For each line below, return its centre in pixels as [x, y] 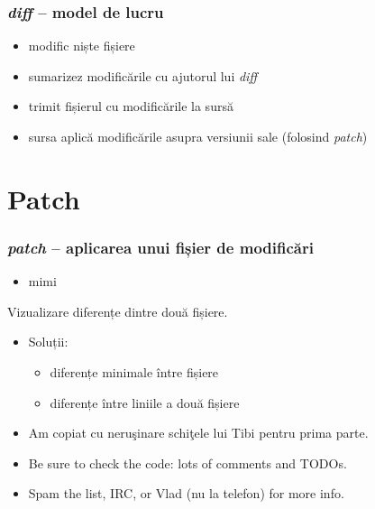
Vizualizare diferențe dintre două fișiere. [118, 311]
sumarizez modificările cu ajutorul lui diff [142, 75]
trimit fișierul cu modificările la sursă [131, 106]
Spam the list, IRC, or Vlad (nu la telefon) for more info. [186, 493]
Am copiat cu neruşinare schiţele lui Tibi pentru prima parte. [198, 433]
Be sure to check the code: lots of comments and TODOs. [187, 463]
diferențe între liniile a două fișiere [145, 402]
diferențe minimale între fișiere [134, 371]
